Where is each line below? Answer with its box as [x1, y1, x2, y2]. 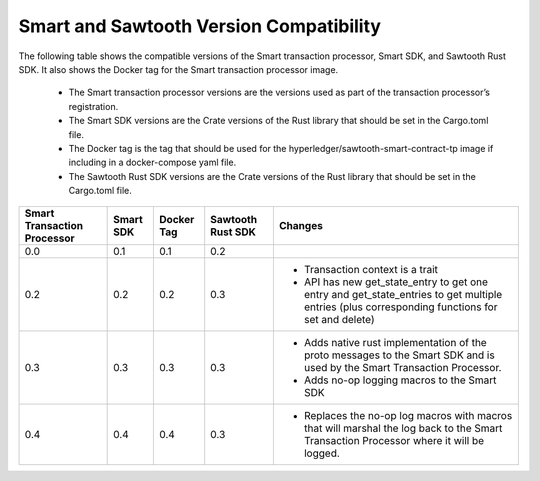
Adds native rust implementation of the [303, 336, 487, 350]
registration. [68, 100, 119, 112]
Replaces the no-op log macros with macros [303, 409, 513, 423]
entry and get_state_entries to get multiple [303, 288, 503, 302]
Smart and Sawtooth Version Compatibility [18, 15, 382, 37]
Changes [278, 219, 324, 233]
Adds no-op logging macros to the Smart [303, 373, 497, 387]
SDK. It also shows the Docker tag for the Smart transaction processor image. [18, 63, 339, 75]
